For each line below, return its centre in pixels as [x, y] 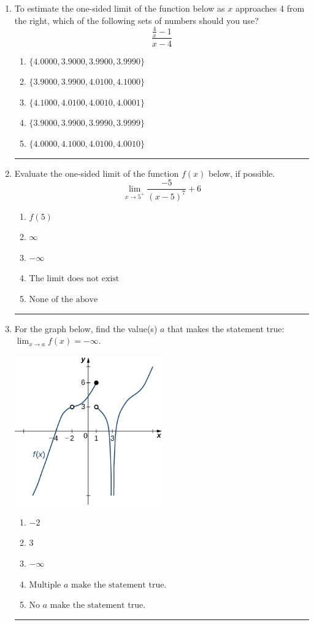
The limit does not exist [74, 279]
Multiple [45, 585]
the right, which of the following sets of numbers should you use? [136, 20]
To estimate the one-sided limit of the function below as [120, 8]
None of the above [63, 299]
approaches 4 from [270, 8]
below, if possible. [242, 173]
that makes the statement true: [226, 328]
